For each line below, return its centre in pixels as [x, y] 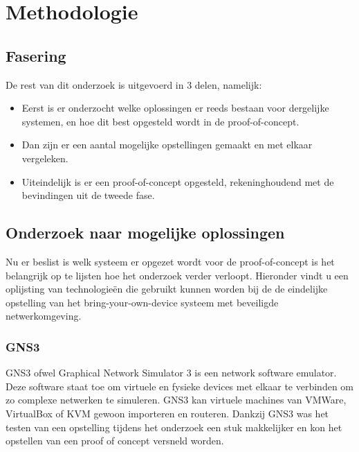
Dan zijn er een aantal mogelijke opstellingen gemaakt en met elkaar [167, 145]
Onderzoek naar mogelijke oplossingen [145, 233]
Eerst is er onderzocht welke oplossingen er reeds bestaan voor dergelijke [175, 108]
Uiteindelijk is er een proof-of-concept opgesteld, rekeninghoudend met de [178, 181]
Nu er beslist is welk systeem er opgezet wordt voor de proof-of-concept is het [170, 261]
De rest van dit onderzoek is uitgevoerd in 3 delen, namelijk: [134, 84]
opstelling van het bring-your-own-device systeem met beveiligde [142, 302]
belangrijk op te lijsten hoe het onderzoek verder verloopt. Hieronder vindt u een [177, 275]
